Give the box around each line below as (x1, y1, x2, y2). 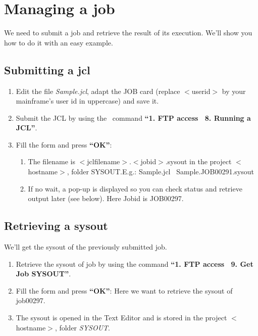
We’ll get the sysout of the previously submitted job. (4, 242, 167, 252)
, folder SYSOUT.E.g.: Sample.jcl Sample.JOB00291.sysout (67, 166, 254, 177)
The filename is (28, 156, 75, 167)
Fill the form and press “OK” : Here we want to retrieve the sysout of (16, 285, 233, 296)
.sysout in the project (165, 156, 232, 167)
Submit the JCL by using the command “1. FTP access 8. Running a (16, 112, 251, 123)
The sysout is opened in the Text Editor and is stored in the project (16, 312, 227, 323)
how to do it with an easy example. (4, 37, 113, 47)
